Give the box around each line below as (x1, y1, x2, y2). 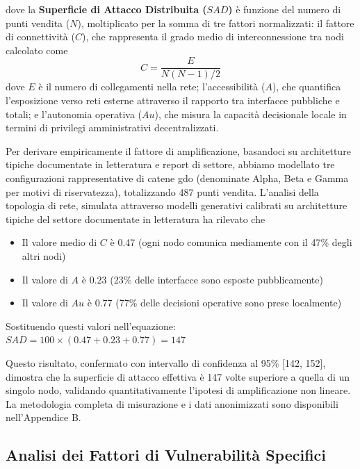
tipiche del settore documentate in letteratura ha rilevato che (6, 211, 265, 226)
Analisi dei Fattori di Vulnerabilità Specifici (6, 444, 327, 466)
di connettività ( (6, 29, 75, 44)
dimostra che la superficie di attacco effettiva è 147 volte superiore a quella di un (6, 369, 350, 384)
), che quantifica (272, 79, 341, 94)
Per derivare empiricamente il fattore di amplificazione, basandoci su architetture (6, 143, 351, 158)
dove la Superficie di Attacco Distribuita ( (6, 2, 207, 16)
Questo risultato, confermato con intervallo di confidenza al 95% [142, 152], (6, 355, 326, 370)
